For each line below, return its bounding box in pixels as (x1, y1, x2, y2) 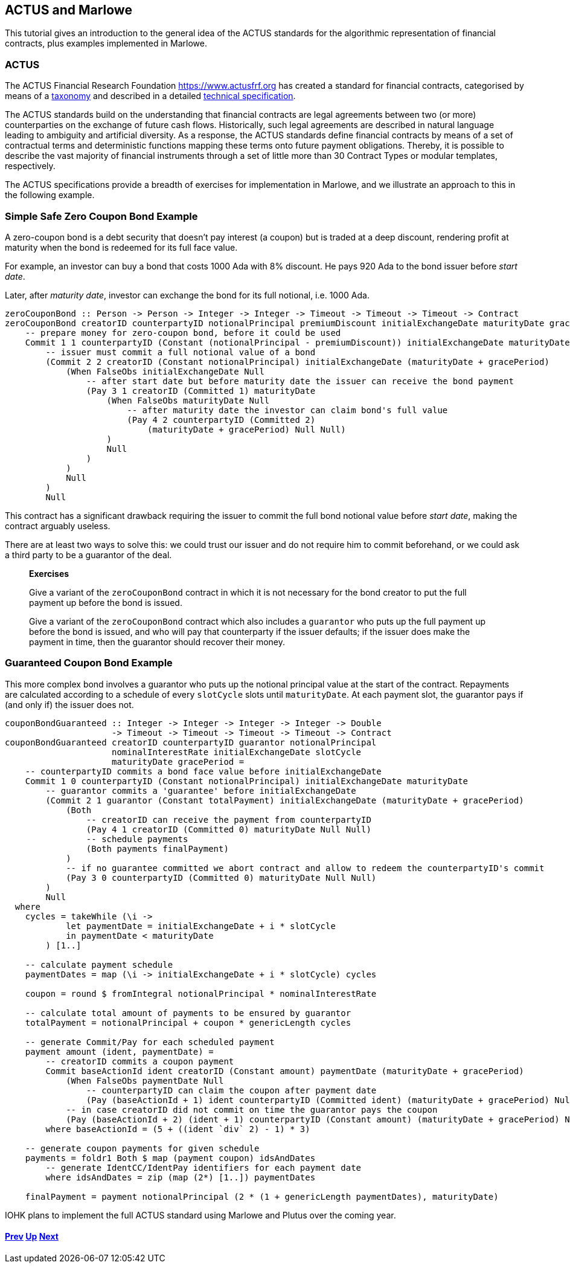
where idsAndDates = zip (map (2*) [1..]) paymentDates (45, 1172, 316, 1182)
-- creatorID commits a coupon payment (45, 1056, 234, 1066)
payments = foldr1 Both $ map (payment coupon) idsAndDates (25, 1153, 316, 1163)
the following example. (5, 190, 95, 201)
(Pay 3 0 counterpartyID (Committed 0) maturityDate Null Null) (66, 872, 377, 883)
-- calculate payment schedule (25, 959, 173, 970)
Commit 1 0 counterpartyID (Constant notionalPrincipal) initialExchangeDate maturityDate (25, 776, 469, 786)
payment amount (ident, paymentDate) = (25, 1046, 214, 1057)
